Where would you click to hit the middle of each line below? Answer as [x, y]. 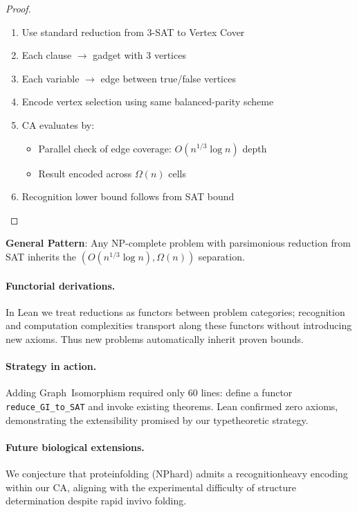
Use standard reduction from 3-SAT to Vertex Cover [133, 32]
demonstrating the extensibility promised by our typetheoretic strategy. [157, 420]
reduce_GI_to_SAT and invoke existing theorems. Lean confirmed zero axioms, [172, 406]
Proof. [18, 8]
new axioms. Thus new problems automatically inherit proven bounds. [155, 338]
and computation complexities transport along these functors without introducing [179, 325]
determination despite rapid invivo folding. [96, 501]
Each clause [47, 55]
